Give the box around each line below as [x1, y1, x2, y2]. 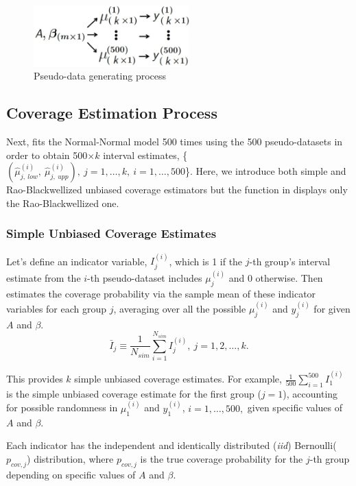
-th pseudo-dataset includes [87, 271, 202, 285]
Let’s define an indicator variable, [6, 254, 147, 268]
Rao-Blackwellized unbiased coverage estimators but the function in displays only [6, 182, 348, 197]
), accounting [283, 386, 338, 400]
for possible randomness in [6, 400, 118, 415]
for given [313, 302, 351, 316]
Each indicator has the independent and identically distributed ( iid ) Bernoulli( [6, 438, 337, 452]
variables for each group [6, 302, 107, 316]
